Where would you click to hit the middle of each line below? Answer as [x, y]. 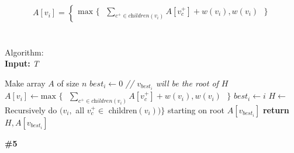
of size [68, 83]
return [276, 109]
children [123, 109]
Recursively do [31, 109]
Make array [25, 83]
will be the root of [187, 83]
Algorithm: [24, 52]
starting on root [196, 109]
